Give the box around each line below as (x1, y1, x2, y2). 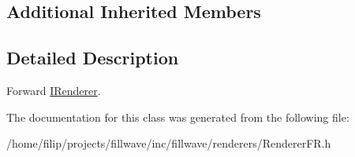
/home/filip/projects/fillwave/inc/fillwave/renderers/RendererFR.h (6, 135, 331, 152)
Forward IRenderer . (6, 82, 101, 98)
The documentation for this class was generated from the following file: (6, 108, 349, 125)
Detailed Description (6, 46, 179, 70)
